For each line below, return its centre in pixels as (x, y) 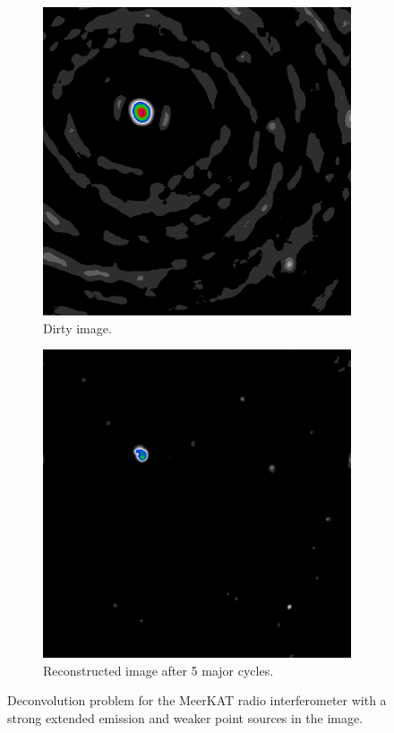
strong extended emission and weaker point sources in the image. (185, 717)
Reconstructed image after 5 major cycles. (158, 670)
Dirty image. (77, 328)
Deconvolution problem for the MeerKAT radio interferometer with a (197, 700)
